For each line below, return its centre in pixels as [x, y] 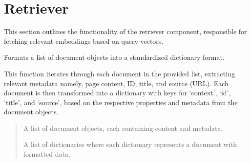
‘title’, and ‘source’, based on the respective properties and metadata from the [121, 102]
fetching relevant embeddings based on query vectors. [84, 41]
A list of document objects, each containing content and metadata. [123, 128]
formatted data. [47, 154]
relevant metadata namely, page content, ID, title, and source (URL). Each [116, 83]
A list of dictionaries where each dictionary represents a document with [130, 144]
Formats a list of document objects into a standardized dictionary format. [114, 57]
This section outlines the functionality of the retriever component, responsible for [125, 31]
